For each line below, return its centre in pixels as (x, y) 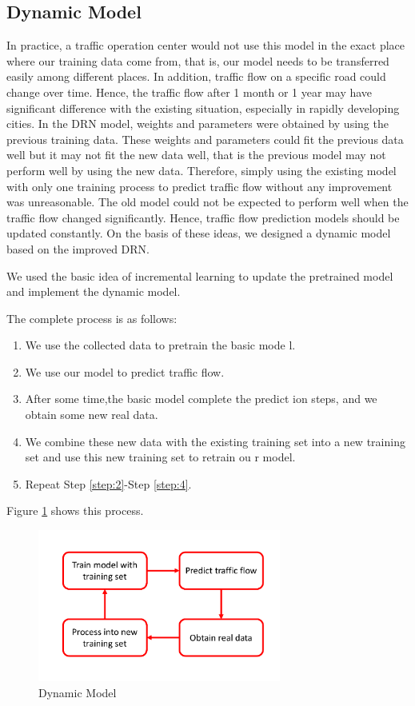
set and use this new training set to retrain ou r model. (160, 457)
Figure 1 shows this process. (75, 511)
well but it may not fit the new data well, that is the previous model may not (196, 155)
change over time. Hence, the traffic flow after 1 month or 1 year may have (190, 92)
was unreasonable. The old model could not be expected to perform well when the (207, 202)
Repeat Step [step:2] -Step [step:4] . (108, 483)
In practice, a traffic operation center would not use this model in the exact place (206, 45)
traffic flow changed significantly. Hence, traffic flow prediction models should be (203, 217)
